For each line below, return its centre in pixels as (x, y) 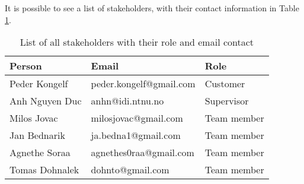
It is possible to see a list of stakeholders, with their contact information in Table (152, 8)
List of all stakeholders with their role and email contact (137, 42)
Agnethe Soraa (40, 153)
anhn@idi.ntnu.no (127, 101)
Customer (225, 84)
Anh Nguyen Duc (46, 101)
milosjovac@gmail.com (137, 118)
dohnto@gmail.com (130, 170)
